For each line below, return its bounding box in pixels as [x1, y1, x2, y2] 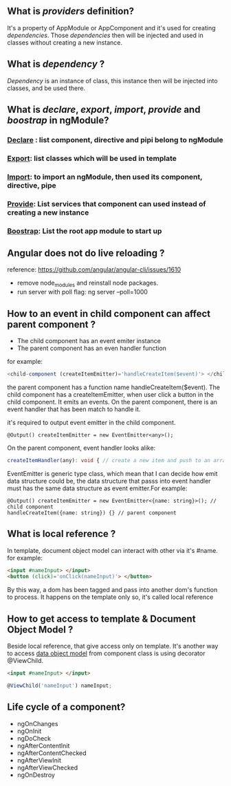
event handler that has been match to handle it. [7, 405, 141, 413]
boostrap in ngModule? [7, 115, 109, 127]
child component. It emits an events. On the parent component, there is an [7, 397, 218, 406]
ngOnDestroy [16, 770, 55, 779]
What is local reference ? [7, 528, 116, 540]
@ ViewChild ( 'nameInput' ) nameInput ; [7, 682, 112, 690]
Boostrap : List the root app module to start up [7, 226, 162, 236]
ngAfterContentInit [16, 741, 70, 750]
